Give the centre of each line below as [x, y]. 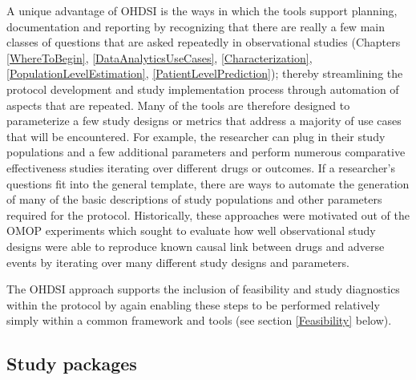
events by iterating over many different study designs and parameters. [178, 262]
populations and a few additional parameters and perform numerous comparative [206, 152]
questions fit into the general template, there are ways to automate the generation [208, 183]
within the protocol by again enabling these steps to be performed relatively [193, 304]
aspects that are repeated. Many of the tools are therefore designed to [178, 105]
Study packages [72, 364]
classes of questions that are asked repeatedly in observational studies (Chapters [204, 42]
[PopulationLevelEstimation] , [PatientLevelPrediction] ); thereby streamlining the [205, 73]
